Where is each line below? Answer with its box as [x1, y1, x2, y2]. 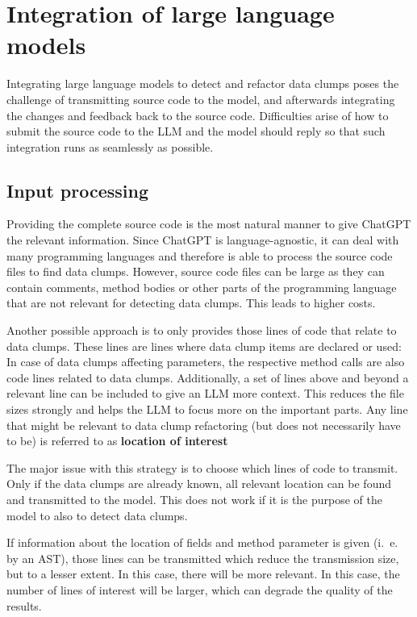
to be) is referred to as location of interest [6, 432, 228, 449]
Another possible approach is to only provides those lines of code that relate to [6, 322, 397, 339]
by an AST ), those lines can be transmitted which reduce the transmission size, [6, 549, 399, 566]
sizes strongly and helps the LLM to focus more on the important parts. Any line [6, 401, 408, 418]
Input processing [6, 177, 149, 202]
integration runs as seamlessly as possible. [6, 138, 214, 155]
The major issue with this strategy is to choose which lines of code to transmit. [6, 459, 398, 476]
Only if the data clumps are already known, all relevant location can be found [6, 475, 392, 492]
